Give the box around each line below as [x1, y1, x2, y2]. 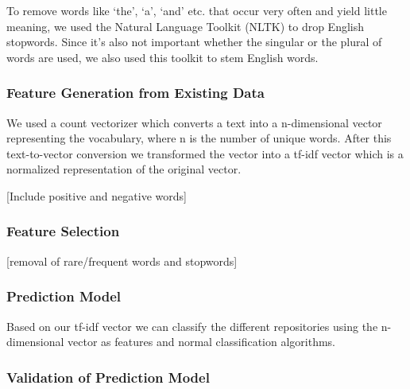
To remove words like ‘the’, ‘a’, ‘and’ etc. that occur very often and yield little [6, 2, 387, 18]
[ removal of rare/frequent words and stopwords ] [6, 252, 238, 269]
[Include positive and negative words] [6, 187, 187, 204]
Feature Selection [6, 221, 120, 241]
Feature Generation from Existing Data [6, 83, 265, 103]
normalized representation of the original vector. [6, 161, 242, 177]
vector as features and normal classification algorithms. [68, 333, 336, 350]
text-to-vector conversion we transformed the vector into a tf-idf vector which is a [6, 145, 404, 161]
